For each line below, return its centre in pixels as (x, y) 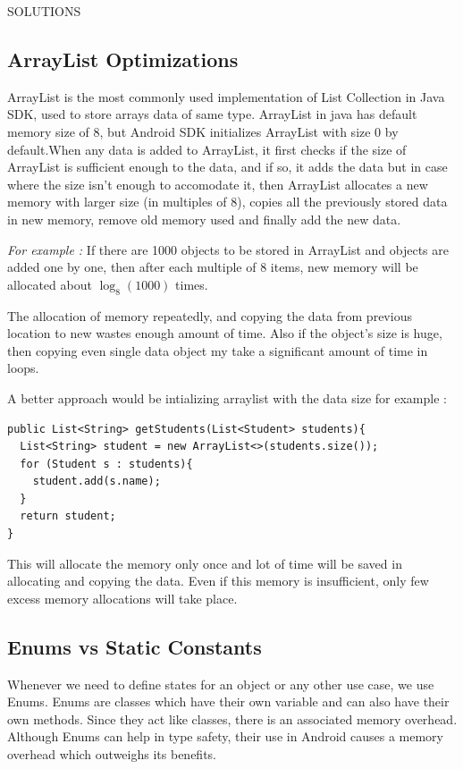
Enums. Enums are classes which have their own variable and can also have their (228, 701)
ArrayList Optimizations (123, 59)
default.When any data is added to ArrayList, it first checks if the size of (207, 149)
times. (192, 284)
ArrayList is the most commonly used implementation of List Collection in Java (226, 96)
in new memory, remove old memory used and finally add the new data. (204, 219)
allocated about (50, 284)
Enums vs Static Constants (135, 646)
